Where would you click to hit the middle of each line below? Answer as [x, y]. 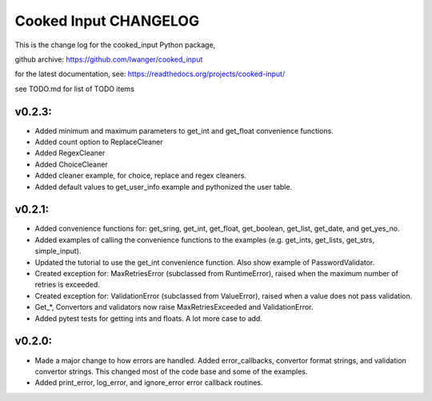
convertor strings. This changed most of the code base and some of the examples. [171, 371]
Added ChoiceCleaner [71, 164]
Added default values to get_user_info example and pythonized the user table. [163, 186]
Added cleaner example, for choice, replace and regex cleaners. [141, 175]
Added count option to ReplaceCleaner [99, 142]
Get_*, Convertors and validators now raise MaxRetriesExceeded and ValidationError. [174, 307]
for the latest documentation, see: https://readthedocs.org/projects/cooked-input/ [150, 74]
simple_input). [58, 251]
